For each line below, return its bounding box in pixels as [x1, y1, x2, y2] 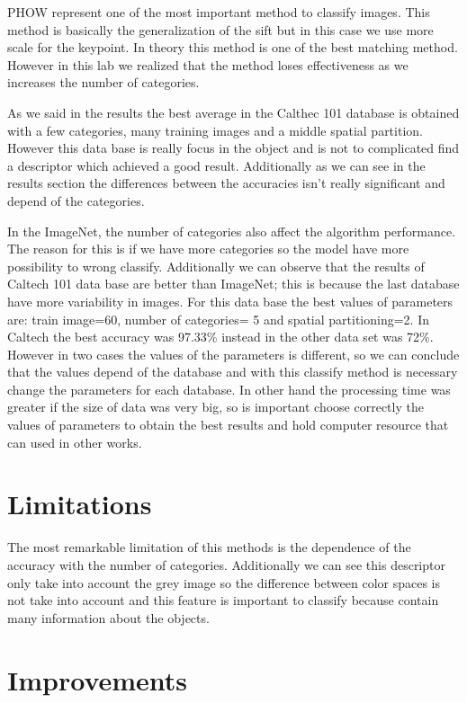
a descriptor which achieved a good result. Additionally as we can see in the [7, 156, 426, 174]
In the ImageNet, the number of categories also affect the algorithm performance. [7, 221, 456, 240]
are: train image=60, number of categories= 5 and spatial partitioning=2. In [7, 309, 429, 328]
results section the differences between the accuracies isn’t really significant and [7, 174, 445, 192]
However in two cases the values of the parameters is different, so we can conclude [7, 344, 460, 363]
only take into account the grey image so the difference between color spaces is [7, 573, 440, 592]
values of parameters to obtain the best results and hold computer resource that [7, 415, 449, 434]
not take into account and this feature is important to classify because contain [7, 591, 439, 610]
